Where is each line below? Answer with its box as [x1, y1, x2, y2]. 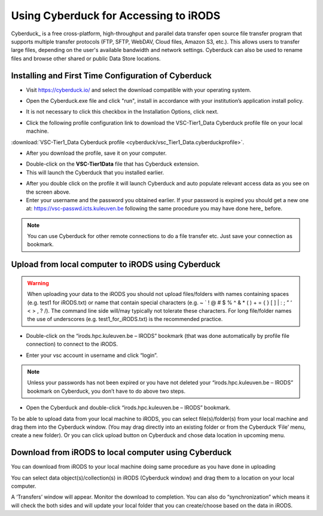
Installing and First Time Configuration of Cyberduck [11, 71, 212, 81]
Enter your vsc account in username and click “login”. [26, 352, 158, 359]
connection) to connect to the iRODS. [26, 341, 118, 348]
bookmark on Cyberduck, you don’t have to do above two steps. [27, 387, 185, 395]
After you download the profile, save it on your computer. [26, 149, 167, 157]
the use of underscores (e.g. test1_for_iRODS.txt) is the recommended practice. [27, 316, 223, 323]
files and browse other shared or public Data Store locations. [11, 54, 161, 62]
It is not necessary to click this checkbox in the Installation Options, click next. [26, 108, 219, 115]
